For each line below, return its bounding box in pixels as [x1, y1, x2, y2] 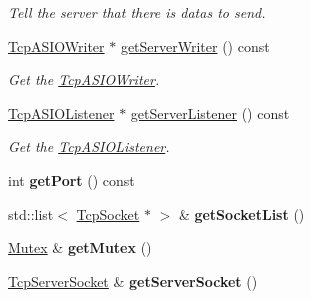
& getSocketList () [178, 203, 305, 224]
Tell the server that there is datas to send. [8, 2, 266, 22]
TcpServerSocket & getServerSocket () [8, 270, 258, 291]
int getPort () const [8, 169, 135, 190]
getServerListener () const [130, 102, 290, 123]
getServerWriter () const [120, 35, 270, 56]
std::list [8, 203, 54, 224]
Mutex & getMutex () [8, 237, 152, 258]
